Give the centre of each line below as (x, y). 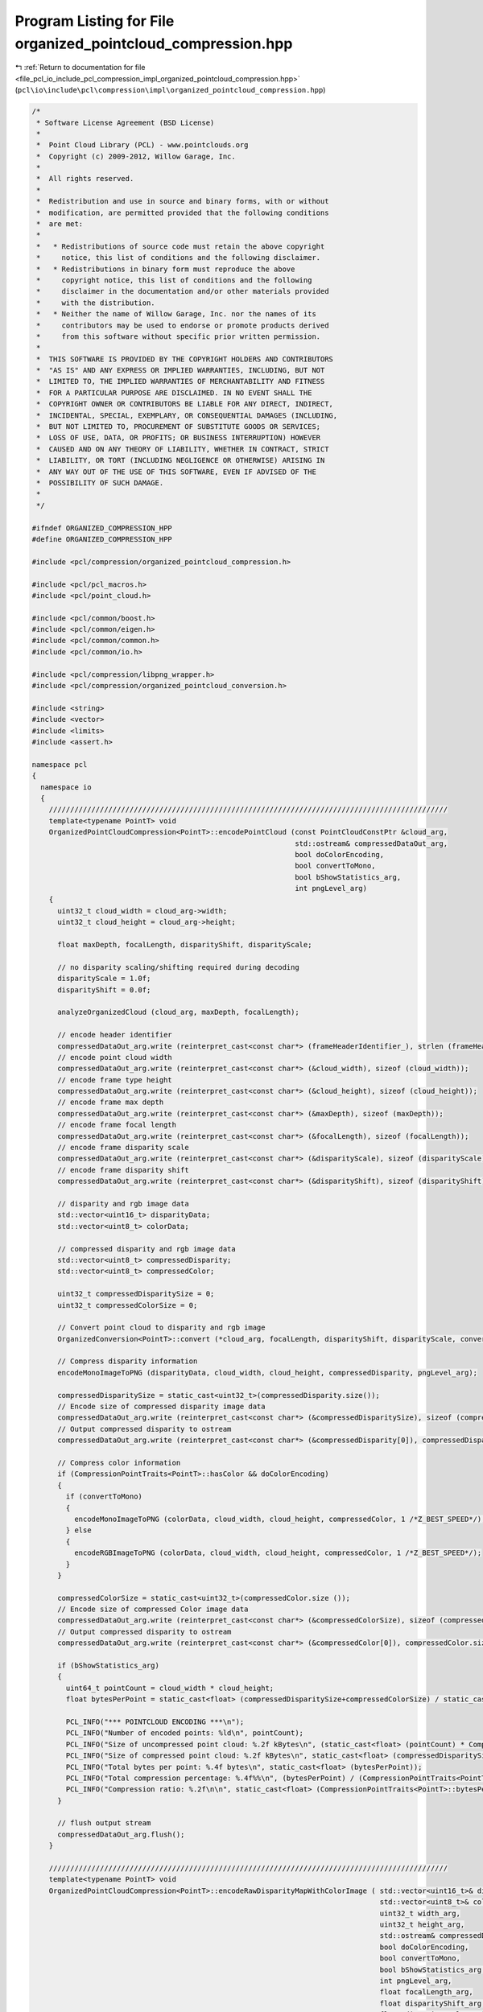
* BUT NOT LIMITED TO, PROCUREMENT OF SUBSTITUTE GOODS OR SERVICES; (179, 427)
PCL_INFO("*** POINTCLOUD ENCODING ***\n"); (155, 1721)
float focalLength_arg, (427, 1992)
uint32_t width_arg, (420, 1913)
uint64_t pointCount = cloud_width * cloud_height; (170, 1688)
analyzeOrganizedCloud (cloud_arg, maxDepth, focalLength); (178, 1012)
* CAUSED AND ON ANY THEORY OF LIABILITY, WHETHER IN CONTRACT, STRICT (183, 449)
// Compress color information (119, 1462)
